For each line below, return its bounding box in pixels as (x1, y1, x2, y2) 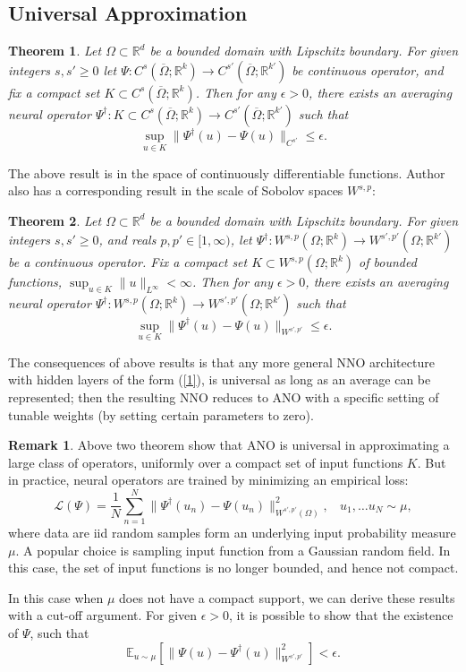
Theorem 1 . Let (8, 41, 102, 60)
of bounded (359, 253, 417, 271)
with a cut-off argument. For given (8, 606, 198, 625)
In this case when (8, 588, 104, 607)
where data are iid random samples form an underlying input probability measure (8, 523, 456, 542)
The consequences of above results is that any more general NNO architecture (8, 352, 435, 371)
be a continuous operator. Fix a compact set (8, 253, 248, 271)
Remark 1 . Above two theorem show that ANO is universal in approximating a (8, 435, 450, 454)
